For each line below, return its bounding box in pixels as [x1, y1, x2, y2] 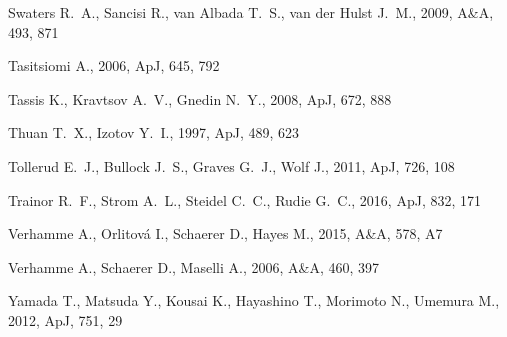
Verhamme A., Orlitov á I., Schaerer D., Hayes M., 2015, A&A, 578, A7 [8, 223, 443, 244]
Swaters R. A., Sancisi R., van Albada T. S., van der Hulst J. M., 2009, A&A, [8, 2, 494, 22]
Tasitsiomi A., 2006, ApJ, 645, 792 [8, 55, 220, 76]
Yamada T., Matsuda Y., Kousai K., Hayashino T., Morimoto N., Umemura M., [8, 290, 500, 311]
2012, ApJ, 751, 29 [8, 309, 123, 330]
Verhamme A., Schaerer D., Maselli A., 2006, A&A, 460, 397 [8, 256, 380, 277]
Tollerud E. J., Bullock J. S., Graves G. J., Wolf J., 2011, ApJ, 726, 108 [8, 155, 455, 176]
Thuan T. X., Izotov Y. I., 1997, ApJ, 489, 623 [8, 122, 300, 143]
